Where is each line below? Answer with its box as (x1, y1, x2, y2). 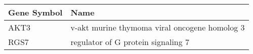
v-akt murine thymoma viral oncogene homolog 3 (70, 21, 245, 33)
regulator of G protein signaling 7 (70, 36, 190, 47)
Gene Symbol (8, 6, 63, 18)
